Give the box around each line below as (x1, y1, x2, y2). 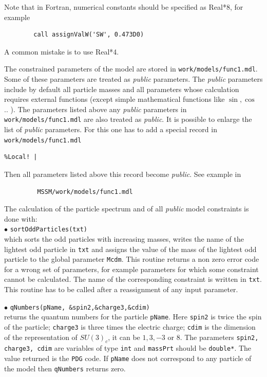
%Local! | (4, 153, 37, 161)
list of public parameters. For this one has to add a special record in (4, 124, 217, 135)
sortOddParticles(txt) (10, 226, 88, 234)
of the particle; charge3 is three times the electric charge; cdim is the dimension (4, 321, 256, 332)
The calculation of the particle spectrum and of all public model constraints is (4, 203, 249, 214)
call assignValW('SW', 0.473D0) (33, 31, 144, 39)
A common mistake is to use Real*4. (4, 46, 119, 57)
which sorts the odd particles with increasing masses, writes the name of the (4, 233, 244, 244)
